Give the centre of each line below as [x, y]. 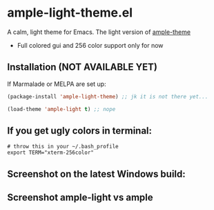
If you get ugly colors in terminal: [80, 131]
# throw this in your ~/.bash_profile [63, 147]
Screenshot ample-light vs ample [80, 198]
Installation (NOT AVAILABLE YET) [82, 67]
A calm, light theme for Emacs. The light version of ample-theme [99, 32]
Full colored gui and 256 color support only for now [90, 45]
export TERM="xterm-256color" [51, 153]
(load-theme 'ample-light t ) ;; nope [61, 109]
